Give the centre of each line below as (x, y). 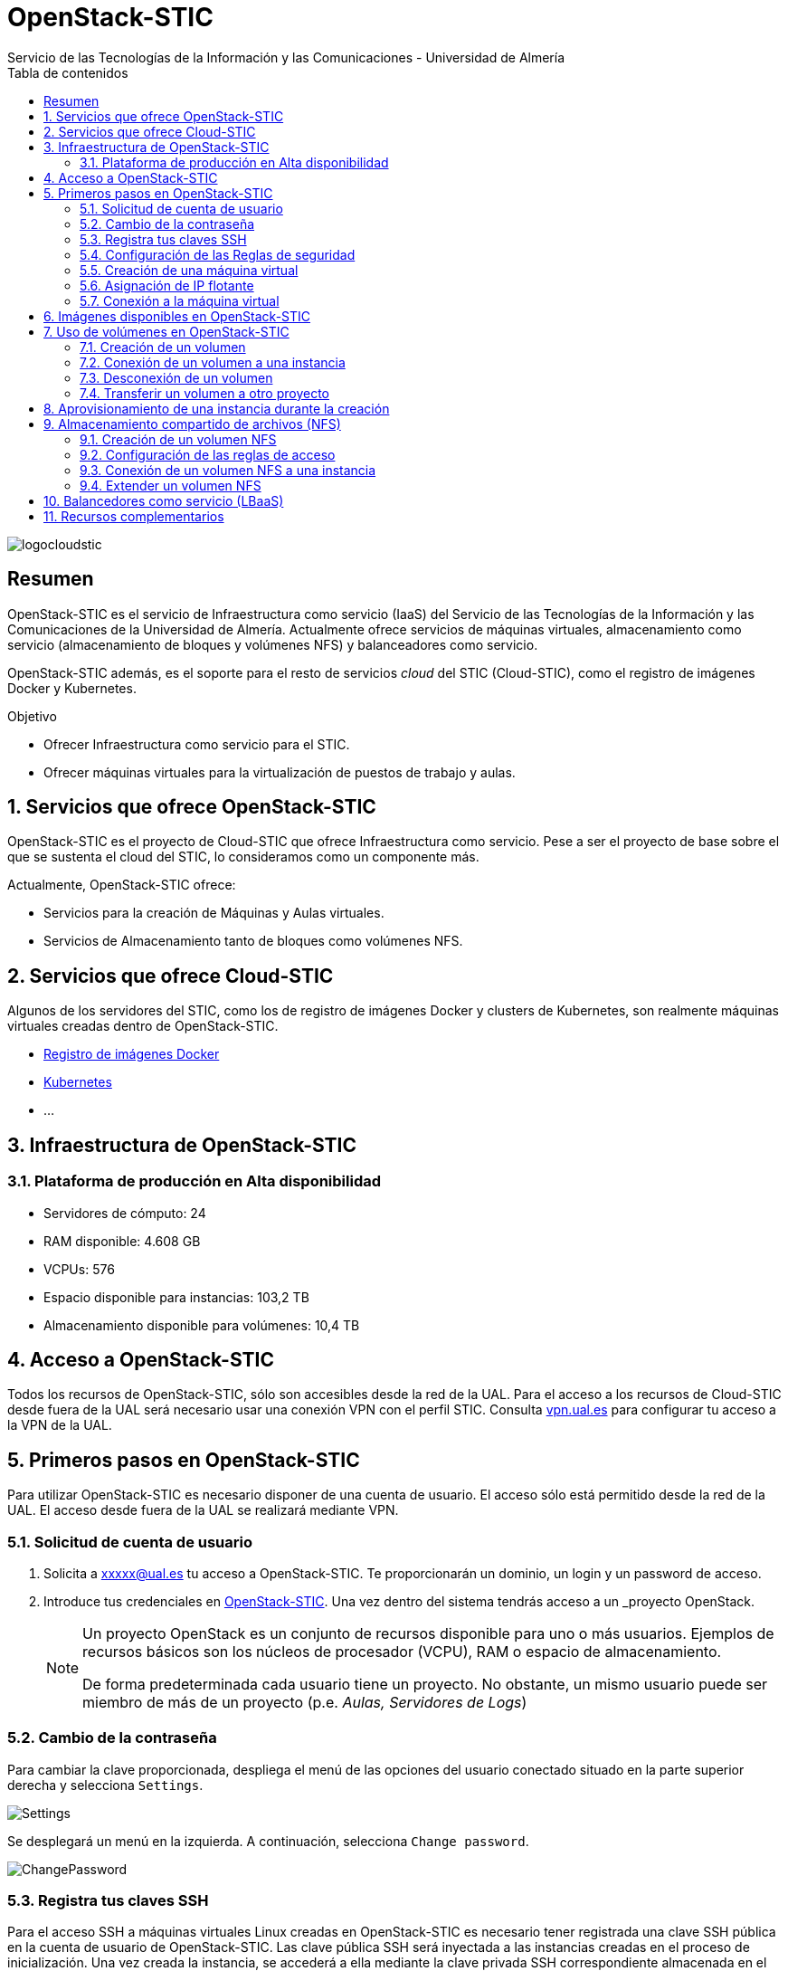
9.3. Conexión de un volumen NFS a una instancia (228, 470)
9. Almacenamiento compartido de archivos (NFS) (192, 424)
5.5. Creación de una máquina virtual (189, 270)
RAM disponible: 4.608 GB (122, 1241)
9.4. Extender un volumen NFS (171, 485)
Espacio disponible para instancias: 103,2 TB (176, 1297)
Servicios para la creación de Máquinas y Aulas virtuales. (214, 913)
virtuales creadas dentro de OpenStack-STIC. (143, 1026)
